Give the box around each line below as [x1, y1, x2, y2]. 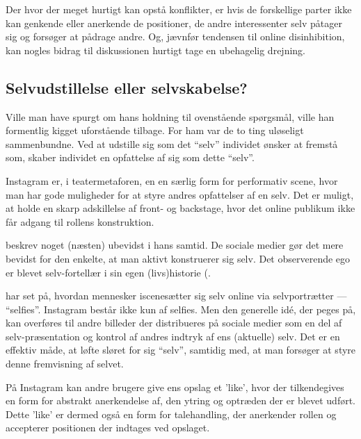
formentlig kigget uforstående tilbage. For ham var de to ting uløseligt [6, 123, 304, 138]
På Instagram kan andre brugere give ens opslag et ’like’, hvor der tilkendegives [6, 379, 344, 394]
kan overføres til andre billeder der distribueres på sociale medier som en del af [6, 315, 342, 330]
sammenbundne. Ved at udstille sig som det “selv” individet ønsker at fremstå [6, 136, 338, 151]
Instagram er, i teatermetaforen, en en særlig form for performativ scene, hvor [6, 173, 338, 188]
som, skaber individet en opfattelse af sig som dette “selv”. [6, 150, 255, 165]
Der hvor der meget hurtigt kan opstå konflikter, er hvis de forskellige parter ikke [6, 2, 352, 16]
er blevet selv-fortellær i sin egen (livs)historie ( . [6, 265, 211, 279]
